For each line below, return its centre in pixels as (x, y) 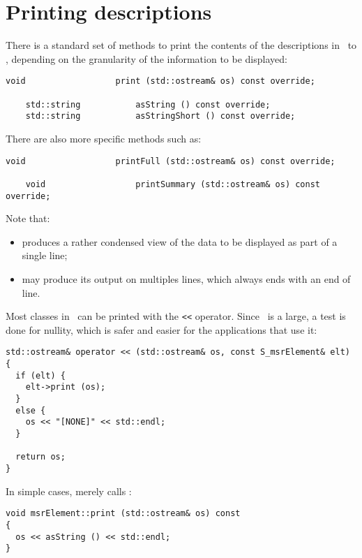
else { (31, 410)
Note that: (28, 218)
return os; (40, 457)
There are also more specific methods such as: (104, 138)
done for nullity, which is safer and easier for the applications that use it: (161, 329)
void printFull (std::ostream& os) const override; (171, 161)
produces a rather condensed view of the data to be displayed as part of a (180, 241)
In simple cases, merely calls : (69, 491)
